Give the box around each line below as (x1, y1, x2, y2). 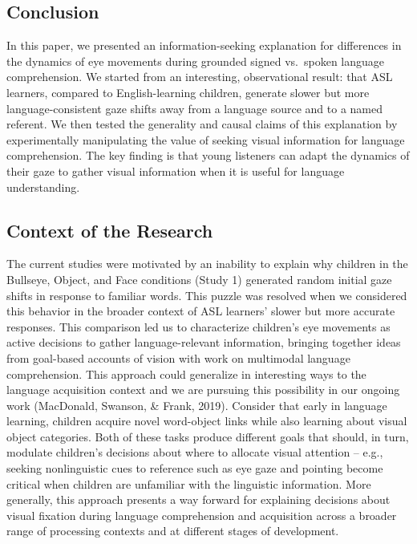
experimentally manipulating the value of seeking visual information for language (6, 131, 405, 148)
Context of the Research (6, 217, 213, 242)
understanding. (6, 178, 80, 195)
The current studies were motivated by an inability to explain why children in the (6, 255, 408, 272)
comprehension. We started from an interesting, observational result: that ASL (6, 68, 393, 85)
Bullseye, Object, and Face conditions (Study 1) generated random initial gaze (6, 270, 392, 287)
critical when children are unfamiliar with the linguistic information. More (6, 475, 371, 492)
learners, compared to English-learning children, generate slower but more (6, 83, 370, 100)
